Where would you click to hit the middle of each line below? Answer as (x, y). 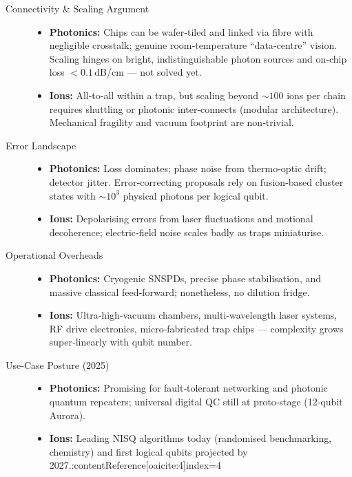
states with (72, 195)
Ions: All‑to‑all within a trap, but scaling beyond (154, 95)
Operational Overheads (54, 255)
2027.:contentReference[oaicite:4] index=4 (135, 465)
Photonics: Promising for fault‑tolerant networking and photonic (188, 388)
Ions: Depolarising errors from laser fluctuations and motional (181, 219)
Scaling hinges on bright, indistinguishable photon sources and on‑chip (198, 58)
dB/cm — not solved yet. (148, 72)
